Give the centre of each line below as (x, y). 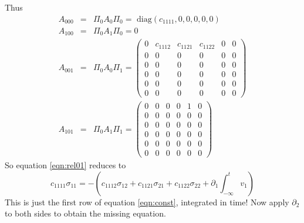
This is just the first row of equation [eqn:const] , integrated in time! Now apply (147, 202)
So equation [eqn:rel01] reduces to (65, 165)
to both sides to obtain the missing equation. (85, 213)
